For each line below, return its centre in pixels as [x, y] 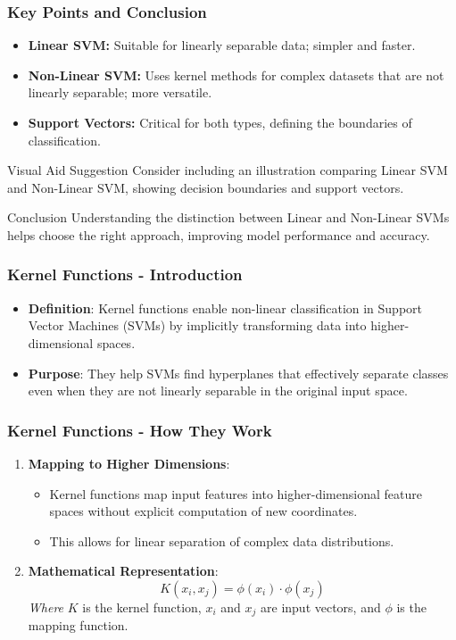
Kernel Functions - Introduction [125, 274]
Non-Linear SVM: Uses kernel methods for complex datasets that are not [236, 75]
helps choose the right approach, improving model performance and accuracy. [219, 234]
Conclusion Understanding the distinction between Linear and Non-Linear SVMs [228, 217]
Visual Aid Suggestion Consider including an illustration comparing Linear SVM [228, 170]
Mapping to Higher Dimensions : [129, 463]
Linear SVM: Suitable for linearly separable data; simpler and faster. [222, 45]
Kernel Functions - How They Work [140, 430]
